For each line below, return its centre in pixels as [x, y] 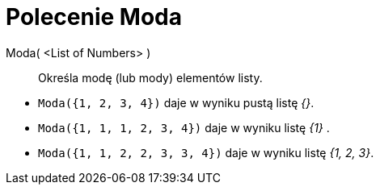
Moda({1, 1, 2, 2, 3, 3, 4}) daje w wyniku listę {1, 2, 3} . [206, 152]
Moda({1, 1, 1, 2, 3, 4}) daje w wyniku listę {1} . [184, 127]
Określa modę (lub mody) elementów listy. [150, 77]
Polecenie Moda [94, 17]
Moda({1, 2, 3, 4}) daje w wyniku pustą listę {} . [176, 102]
